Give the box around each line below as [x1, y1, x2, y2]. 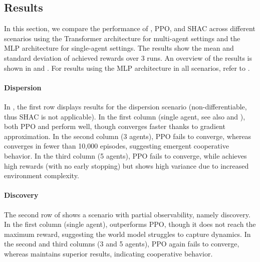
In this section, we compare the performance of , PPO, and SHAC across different [4, 23, 255, 34]
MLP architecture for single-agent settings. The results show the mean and [4, 43, 234, 53]
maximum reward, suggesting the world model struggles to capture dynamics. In [4, 228, 251, 239]
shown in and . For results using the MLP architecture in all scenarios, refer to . [4, 62, 250, 73]
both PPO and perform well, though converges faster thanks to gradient [4, 121, 225, 132]
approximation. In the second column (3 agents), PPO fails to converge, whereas [4, 130, 251, 141]
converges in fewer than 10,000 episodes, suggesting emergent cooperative [4, 141, 229, 151]
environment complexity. [4, 170, 79, 181]
